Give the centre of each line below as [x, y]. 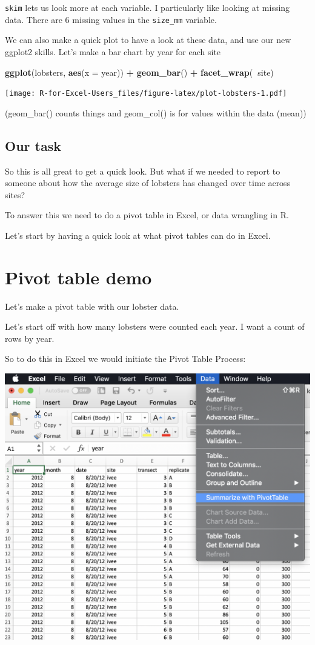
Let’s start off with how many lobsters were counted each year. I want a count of [155, 326]
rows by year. [30, 338]
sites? [15, 194]
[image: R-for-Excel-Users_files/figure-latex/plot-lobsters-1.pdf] [146, 94]
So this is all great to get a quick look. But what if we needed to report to [143, 171]
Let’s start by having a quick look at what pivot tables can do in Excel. [138, 235]
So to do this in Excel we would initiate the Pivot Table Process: [125, 359]
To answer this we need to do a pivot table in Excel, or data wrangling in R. [147, 215]
